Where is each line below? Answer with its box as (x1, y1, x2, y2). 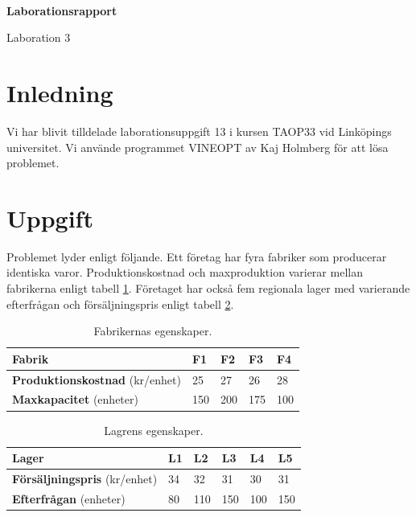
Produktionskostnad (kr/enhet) (12, 371, 181, 388)
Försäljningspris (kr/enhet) (12, 470, 158, 486)
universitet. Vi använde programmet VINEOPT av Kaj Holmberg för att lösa (6, 138, 389, 155)
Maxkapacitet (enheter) (12, 391, 138, 408)
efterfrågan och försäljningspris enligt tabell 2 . (6, 295, 234, 312)
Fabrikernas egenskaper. (93, 322, 212, 339)
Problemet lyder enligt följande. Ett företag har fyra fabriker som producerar (6, 248, 387, 265)
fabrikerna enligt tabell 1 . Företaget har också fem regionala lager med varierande (6, 280, 410, 296)
